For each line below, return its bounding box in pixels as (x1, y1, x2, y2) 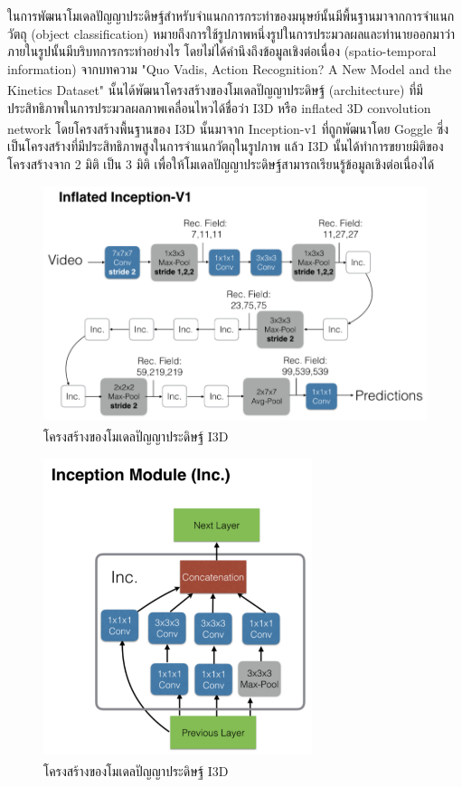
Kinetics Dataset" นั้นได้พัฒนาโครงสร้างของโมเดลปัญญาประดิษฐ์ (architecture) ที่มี (7, 81, 423, 100)
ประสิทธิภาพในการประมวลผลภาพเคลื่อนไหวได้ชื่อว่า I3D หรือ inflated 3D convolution (7, 98, 431, 117)
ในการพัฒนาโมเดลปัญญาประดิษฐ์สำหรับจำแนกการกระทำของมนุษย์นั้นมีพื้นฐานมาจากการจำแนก (7, 6, 455, 24)
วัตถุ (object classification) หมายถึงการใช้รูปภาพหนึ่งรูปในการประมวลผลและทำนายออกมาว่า (7, 24, 456, 43)
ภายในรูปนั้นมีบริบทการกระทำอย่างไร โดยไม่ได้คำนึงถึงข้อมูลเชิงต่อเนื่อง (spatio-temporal (7, 42, 437, 61)
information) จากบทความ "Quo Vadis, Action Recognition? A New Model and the (7, 59, 452, 78)
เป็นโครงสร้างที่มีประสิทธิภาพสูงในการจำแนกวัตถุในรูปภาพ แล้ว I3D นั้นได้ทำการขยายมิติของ (7, 137, 444, 156)
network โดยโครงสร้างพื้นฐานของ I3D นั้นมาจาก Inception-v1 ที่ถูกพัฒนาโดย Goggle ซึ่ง (7, 119, 449, 137)
